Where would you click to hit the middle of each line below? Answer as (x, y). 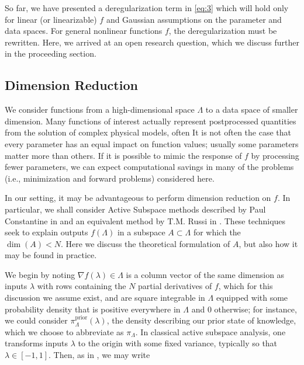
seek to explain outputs (46, 232)
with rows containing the (82, 286)
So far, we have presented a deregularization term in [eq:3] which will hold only (147, 8)
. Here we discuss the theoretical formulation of (145, 243)
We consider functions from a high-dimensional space (100, 109)
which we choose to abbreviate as (64, 331)
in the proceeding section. (51, 53)
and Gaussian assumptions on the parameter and (194, 19)
